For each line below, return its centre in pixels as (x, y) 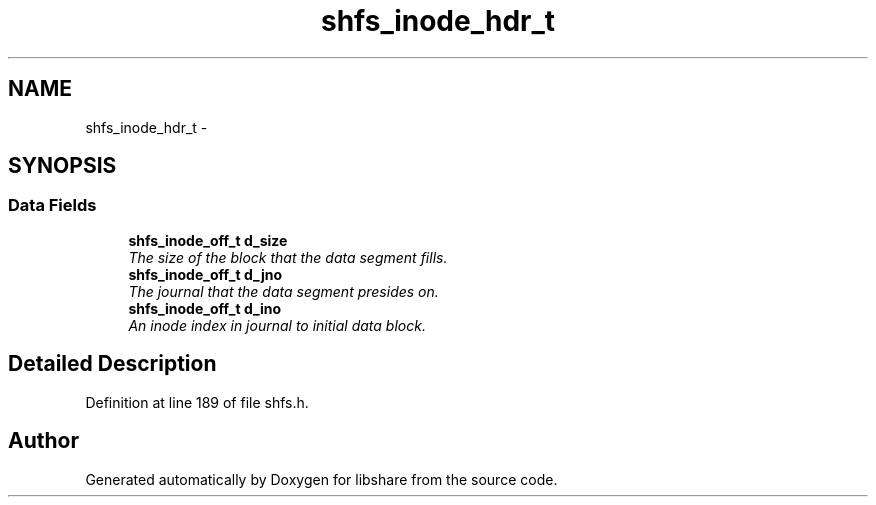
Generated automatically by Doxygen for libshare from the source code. (321, 479)
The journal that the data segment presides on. (283, 291)
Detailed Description (112, 364)
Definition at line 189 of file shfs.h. (197, 402)
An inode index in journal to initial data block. (277, 325)
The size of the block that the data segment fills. (288, 257)
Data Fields (52, 205)
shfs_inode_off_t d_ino (205, 308)
